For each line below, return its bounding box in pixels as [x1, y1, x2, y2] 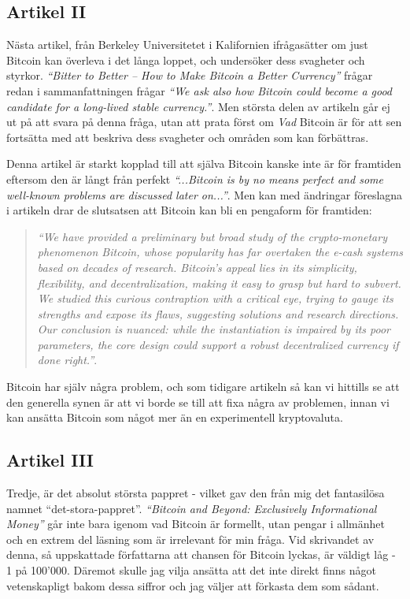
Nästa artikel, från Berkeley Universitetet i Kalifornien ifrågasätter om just [6, 36, 368, 53]
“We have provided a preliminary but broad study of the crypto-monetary [37, 228, 387, 244]
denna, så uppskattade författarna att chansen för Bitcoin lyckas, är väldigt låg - [6, 546, 396, 563]
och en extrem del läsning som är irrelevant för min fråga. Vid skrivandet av [6, 530, 375, 547]
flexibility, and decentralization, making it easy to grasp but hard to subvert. [37, 274, 401, 291]
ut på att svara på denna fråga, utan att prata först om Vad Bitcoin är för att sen [6, 113, 402, 130]
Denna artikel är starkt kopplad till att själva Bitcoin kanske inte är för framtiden [6, 155, 401, 172]
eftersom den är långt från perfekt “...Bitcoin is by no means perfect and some [6, 170, 383, 187]
